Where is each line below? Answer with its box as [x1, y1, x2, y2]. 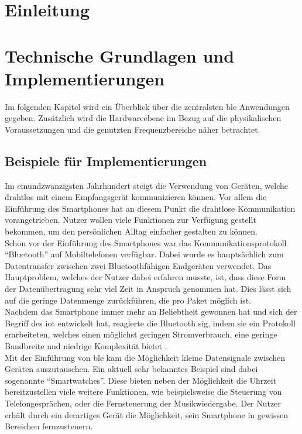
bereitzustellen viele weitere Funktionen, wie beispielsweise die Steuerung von [5, 385, 282, 398]
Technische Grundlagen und [5, 43, 235, 67]
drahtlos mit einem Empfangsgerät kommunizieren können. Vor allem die [5, 191, 267, 203]
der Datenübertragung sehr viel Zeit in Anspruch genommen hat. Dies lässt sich [5, 283, 291, 295]
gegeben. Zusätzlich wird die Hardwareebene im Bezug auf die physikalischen [5, 112, 282, 124]
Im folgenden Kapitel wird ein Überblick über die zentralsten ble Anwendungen [5, 100, 290, 112]
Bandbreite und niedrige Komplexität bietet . [5, 339, 167, 352]
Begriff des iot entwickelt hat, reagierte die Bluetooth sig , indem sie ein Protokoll [5, 316, 296, 329]
